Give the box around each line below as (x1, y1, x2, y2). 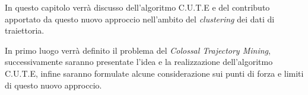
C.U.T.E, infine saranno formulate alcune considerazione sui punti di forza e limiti (5, 67, 304, 79)
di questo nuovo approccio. (5, 78, 102, 91)
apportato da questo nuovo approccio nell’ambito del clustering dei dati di (5, 12, 275, 25)
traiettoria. (5, 24, 45, 37)
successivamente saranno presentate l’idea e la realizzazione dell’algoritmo (5, 55, 273, 68)
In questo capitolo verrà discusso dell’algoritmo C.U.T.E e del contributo (5, 1, 270, 13)
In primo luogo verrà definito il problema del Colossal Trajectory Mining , (5, 44, 271, 56)
